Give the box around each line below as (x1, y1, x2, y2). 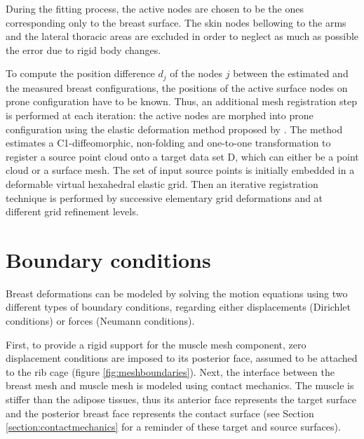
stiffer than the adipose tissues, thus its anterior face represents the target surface (6, 392, 356, 407)
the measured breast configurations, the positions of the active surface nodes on (6, 80, 348, 95)
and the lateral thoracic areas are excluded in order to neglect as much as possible (6, 29, 359, 43)
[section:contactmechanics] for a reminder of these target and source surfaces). (6, 419, 341, 434)
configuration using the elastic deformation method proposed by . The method (6, 121, 343, 136)
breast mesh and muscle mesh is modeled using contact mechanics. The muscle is (6, 378, 354, 393)
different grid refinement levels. (6, 204, 139, 219)
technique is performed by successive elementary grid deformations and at (6, 190, 323, 205)
